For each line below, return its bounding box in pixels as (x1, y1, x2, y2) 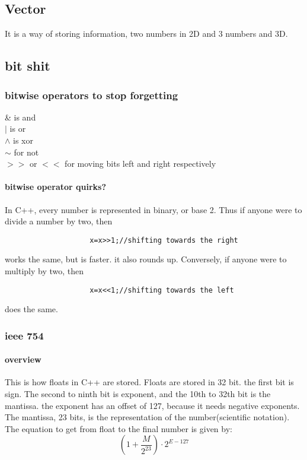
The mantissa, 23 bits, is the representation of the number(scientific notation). (5, 411, 290, 423)
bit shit (5, 56, 50, 75)
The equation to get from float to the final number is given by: (5, 422, 232, 434)
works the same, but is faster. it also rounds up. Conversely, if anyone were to (5, 253, 287, 265)
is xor (13, 134, 33, 146)
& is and (5, 110, 36, 123)
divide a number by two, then (5, 215, 113, 227)
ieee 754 (5, 328, 44, 342)
